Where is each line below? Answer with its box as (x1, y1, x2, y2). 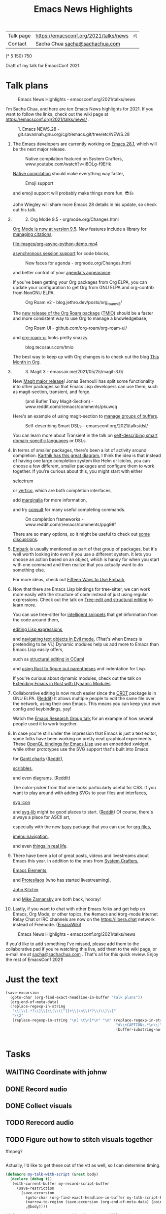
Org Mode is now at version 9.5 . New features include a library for (12, 226, 147, 232)
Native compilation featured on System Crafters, (25, 156, 123, 162)
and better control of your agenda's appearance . (12, 270, 112, 276)
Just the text (5, 974, 59, 985)
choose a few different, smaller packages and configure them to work (12, 463, 155, 469)
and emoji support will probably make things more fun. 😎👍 (12, 190, 134, 196)
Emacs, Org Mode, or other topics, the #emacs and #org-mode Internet (12, 911, 158, 917)
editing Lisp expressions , (12, 626, 64, 632)
